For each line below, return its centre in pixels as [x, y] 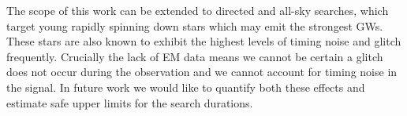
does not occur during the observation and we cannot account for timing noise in [202, 72]
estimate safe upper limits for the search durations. [130, 102]
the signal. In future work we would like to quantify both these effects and [186, 87]
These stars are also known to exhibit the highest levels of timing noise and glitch [204, 41]
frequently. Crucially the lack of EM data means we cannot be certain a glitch [195, 56]
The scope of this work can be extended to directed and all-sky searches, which [198, 10]
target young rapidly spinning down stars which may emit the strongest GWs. [195, 25]
